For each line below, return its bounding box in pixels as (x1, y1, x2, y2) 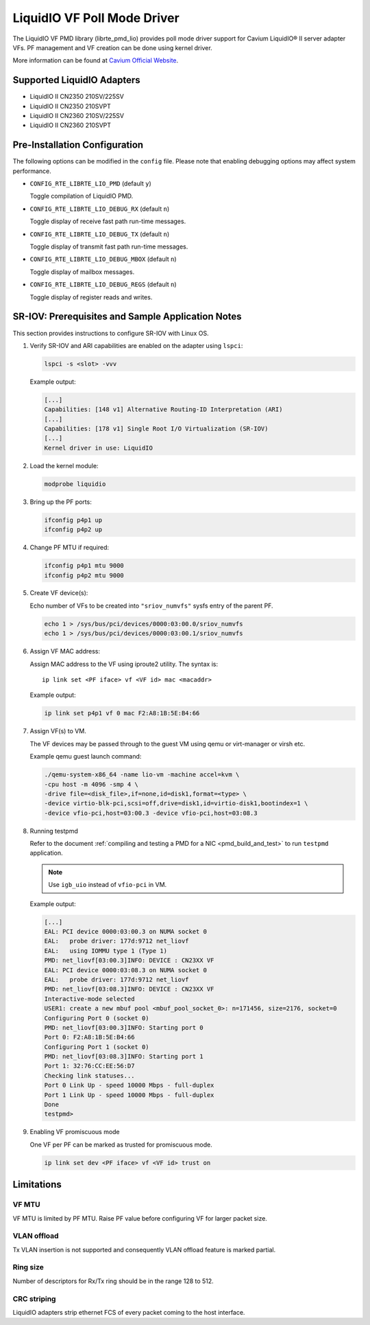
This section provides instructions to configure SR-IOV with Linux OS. (12, 329, 209, 337)
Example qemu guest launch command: (29, 752, 142, 761)
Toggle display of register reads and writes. (29, 292, 153, 301)
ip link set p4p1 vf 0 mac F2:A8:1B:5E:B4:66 (44, 709, 200, 717)
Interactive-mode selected (44, 995, 135, 1002)
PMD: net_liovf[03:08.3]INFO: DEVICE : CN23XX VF (44, 985, 214, 993)
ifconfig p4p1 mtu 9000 (44, 562, 125, 570)
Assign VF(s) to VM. (29, 727, 87, 735)
